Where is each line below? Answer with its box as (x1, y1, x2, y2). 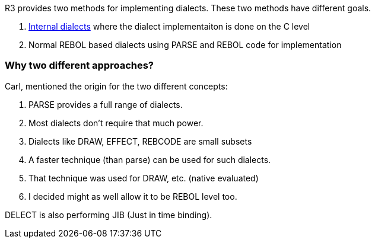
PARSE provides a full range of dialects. (28, 99, 183, 110)
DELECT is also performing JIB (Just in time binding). (5, 209, 212, 220)
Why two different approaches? (5, 59, 154, 72)
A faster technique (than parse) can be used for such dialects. (28, 154, 271, 165)
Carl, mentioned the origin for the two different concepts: (5, 81, 228, 91)
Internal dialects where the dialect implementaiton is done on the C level (28, 21, 310, 31)
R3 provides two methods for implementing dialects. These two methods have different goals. (5, 3, 371, 13)
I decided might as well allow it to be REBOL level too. (28, 191, 237, 202)
